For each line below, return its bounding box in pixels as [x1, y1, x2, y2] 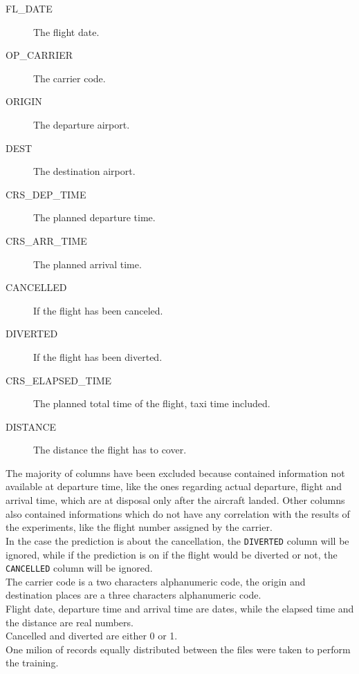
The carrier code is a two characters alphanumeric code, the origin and [6, 574, 306, 588]
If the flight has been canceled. [33, 303, 163, 317]
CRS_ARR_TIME [6, 233, 87, 247]
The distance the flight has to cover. [33, 442, 187, 457]
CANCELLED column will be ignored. [6, 561, 153, 575]
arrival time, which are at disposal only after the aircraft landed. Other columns [6, 493, 345, 507]
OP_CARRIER [6, 48, 73, 62]
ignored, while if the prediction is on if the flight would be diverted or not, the [6, 547, 338, 561]
